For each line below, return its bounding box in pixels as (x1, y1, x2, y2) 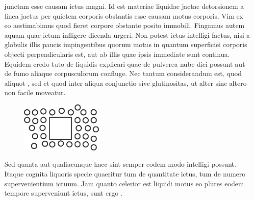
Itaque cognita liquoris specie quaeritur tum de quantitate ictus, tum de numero (4, 169, 246, 179)
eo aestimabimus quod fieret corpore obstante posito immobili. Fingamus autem (4, 20, 245, 30)
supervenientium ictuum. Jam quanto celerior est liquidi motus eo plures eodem (4, 178, 244, 188)
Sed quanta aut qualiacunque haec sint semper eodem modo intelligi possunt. (4, 159, 236, 169)
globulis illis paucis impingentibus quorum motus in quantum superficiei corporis (4, 39, 247, 50)
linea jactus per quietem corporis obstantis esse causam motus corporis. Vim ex (4, 10, 243, 21)
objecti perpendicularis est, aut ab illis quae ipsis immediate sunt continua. (4, 49, 230, 59)
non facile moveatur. (4, 87, 66, 98)
